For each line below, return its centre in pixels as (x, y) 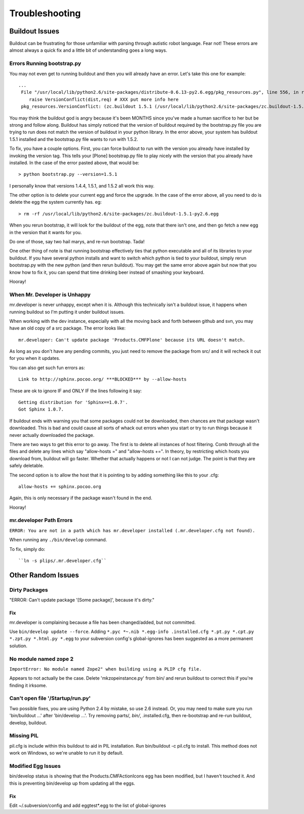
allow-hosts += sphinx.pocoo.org (60, 486)
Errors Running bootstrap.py (45, 63)
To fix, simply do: (27, 549)
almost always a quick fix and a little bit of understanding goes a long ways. (88, 50)
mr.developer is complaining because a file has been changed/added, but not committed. (103, 622)
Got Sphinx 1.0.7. (41, 410)
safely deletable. (27, 466)
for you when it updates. (35, 358)
